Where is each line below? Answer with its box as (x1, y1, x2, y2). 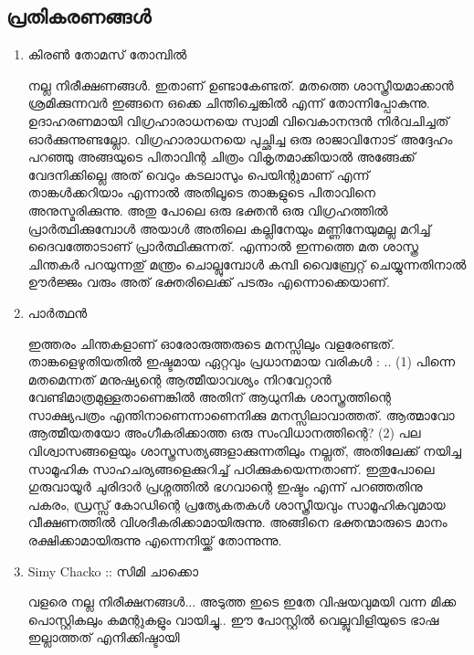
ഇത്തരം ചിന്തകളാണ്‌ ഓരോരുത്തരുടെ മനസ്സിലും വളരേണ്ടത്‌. (27, 333, 395, 353)
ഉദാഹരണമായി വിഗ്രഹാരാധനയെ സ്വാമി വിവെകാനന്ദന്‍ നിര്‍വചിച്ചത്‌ (27, 111, 449, 130)
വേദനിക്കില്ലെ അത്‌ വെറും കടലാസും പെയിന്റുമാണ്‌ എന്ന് (27, 164, 370, 184)
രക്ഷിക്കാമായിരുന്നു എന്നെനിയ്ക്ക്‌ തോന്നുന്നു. (27, 531, 282, 550)
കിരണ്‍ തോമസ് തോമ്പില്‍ (27, 45, 187, 64)
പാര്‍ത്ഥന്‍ (27, 302, 88, 322)
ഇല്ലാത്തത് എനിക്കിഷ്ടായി (27, 628, 180, 647)
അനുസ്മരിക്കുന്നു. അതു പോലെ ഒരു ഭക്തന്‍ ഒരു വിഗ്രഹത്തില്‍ (27, 200, 388, 219)
